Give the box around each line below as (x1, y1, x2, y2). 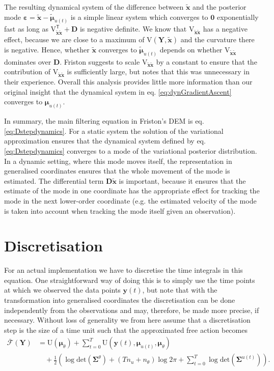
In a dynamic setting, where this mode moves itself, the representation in (4, 155, 232, 166)
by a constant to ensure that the (156, 56, 257, 67)
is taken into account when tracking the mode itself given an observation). (4, 205, 236, 216)
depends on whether (159, 44, 223, 54)
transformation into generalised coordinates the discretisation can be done (4, 295, 235, 305)
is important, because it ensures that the (119, 175, 246, 186)
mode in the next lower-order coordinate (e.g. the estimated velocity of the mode (4, 195, 257, 206)
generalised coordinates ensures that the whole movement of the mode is (4, 165, 230, 176)
